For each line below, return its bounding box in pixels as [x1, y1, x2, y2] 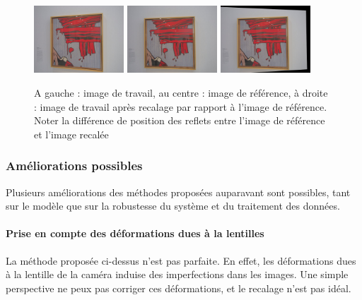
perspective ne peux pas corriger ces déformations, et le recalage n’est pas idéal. [6, 280, 351, 295]
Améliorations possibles [6, 157, 143, 174]
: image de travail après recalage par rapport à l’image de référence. [34, 99, 327, 114]
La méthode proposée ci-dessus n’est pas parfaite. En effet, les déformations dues [6, 253, 356, 268]
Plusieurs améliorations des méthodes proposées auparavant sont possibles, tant [6, 184, 351, 199]
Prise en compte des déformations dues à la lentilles [6, 226, 264, 241]
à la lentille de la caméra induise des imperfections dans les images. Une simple [6, 267, 349, 282]
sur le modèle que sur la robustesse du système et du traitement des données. [6, 198, 340, 213]
